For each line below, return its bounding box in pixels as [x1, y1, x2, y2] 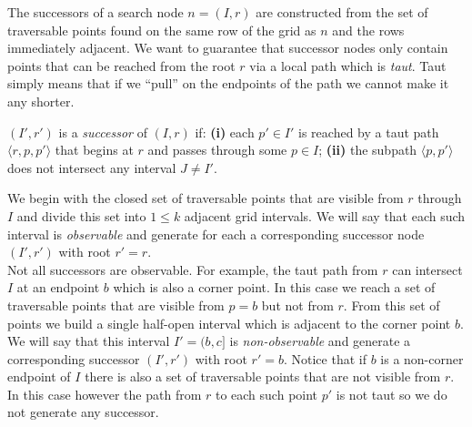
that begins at [55, 140, 134, 159]
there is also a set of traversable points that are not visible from [85, 367, 441, 386]
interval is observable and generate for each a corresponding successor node [7, 224, 425, 243]
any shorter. [7, 91, 75, 110]
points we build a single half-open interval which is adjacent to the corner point [7, 313, 451, 332]
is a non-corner [380, 349, 464, 368]
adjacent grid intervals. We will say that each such [184, 206, 466, 225]
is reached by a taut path [298, 122, 439, 141]
